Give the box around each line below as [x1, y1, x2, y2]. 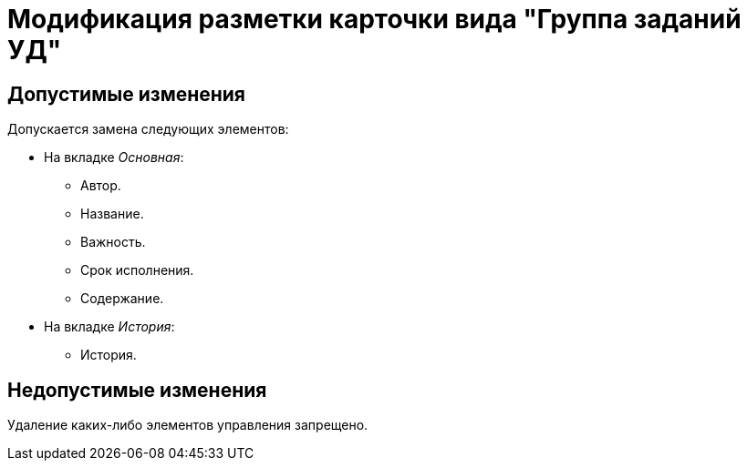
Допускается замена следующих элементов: [7, 121, 289, 137]
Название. [80, 206, 144, 222]
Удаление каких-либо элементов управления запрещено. [7, 417, 368, 433]
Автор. [80, 178, 121, 194]
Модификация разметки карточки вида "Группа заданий [7, 4, 742, 35]
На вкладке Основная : [44, 149, 184, 166]
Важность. [80, 234, 146, 250]
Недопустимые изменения [7, 378, 267, 402]
